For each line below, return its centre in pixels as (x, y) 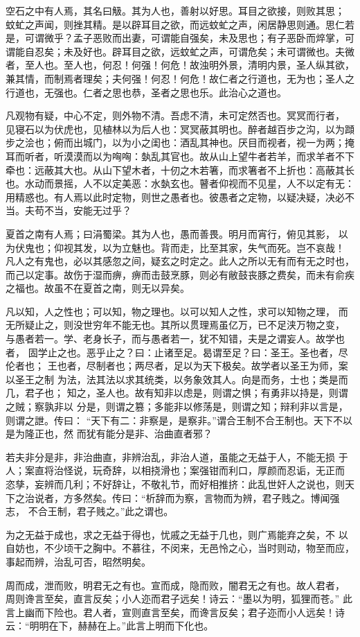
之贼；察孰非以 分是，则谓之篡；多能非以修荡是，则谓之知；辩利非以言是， (177, 407)
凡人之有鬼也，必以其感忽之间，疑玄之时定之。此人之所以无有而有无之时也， (180, 261)
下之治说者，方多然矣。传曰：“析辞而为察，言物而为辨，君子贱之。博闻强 (173, 497)
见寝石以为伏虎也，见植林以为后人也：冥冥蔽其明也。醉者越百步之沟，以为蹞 (180, 129)
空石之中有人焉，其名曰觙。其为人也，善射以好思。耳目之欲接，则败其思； (175, 10)
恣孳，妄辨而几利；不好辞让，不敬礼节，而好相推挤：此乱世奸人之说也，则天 (180, 484)
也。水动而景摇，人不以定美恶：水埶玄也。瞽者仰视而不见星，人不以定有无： (180, 183)
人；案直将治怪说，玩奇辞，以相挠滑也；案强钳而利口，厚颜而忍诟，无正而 (175, 470)
